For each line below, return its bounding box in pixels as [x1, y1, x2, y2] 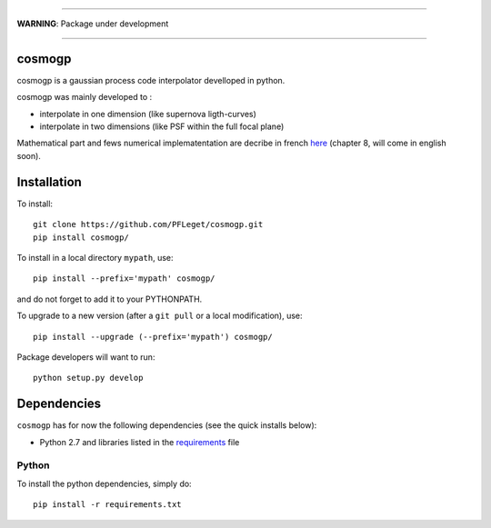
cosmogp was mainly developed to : [16, 92, 153, 103]
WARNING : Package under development [16, 18, 169, 29]
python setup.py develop [33, 373, 144, 384]
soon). [16, 150, 41, 161]
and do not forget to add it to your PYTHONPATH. [16, 294, 203, 304]
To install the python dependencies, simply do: [16, 478, 192, 489]
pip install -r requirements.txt [33, 500, 182, 510]
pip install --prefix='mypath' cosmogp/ [33, 274, 215, 284]
